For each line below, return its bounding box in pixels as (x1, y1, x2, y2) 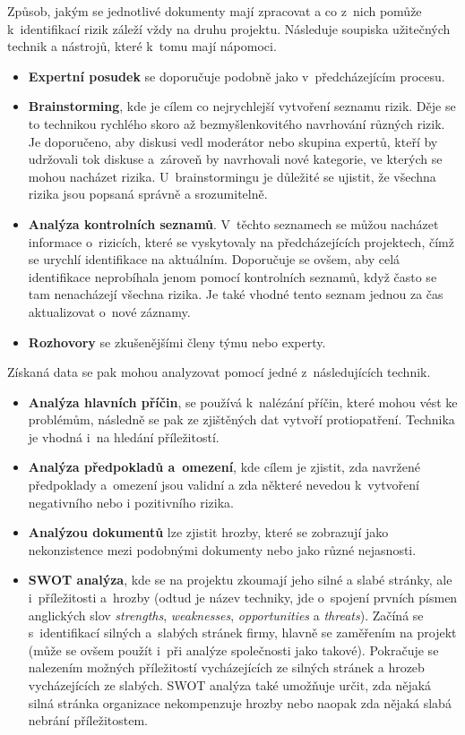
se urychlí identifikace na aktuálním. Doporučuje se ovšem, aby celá (28, 250, 400, 269)
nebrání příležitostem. (28, 711, 148, 730)
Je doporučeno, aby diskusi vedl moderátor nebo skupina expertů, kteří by (28, 132, 438, 150)
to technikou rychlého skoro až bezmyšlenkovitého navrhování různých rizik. (28, 114, 445, 132)
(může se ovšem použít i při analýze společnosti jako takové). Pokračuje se (28, 640, 439, 659)
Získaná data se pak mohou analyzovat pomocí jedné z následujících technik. (7, 363, 431, 381)
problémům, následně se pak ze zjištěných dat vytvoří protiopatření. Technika (28, 410, 455, 429)
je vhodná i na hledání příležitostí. (28, 427, 220, 446)
